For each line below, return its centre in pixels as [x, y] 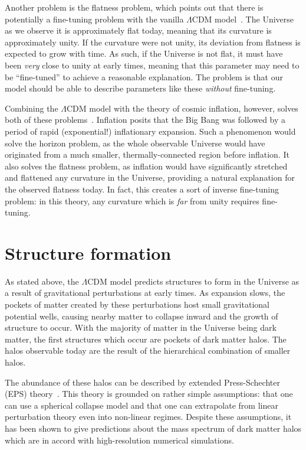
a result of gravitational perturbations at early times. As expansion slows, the [145, 293]
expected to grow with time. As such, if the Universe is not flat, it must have [144, 53]
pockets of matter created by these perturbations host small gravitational [137, 304]
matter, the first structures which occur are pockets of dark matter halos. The [146, 339]
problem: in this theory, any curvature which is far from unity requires [132, 200]
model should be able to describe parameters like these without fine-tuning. [140, 88]
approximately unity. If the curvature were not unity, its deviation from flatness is [153, 42]
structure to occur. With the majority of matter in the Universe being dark [141, 327]
